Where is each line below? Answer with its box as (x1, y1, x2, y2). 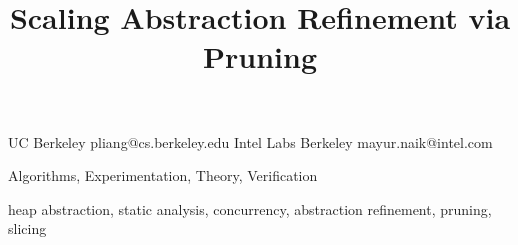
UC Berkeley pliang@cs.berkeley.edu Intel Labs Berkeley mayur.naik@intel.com (8, 131, 493, 152)
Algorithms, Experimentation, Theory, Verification (8, 165, 318, 186)
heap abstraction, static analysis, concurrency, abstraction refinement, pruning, (8, 198, 492, 219)
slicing (8, 218, 47, 239)
